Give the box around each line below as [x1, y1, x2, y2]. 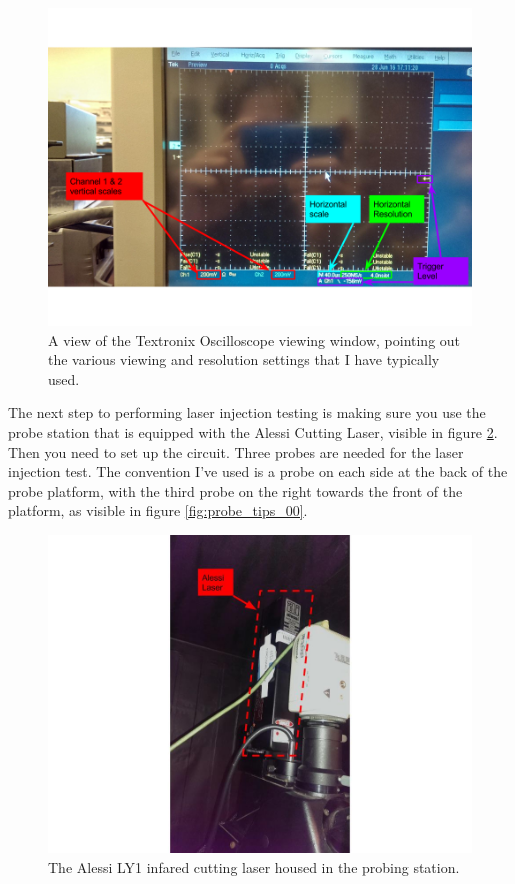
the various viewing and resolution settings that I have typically [48, 349, 440, 370]
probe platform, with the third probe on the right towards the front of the [8, 480, 463, 501]
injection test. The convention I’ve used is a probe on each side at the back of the [8, 461, 508, 482]
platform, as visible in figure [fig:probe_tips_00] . [8, 500, 308, 521]
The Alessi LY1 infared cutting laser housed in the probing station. [48, 856, 460, 877]
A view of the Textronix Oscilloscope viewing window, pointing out [48, 329, 461, 350]
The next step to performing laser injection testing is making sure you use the [8, 402, 486, 423]
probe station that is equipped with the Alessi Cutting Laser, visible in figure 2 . [8, 421, 498, 442]
